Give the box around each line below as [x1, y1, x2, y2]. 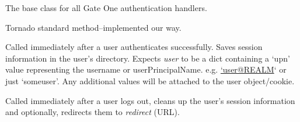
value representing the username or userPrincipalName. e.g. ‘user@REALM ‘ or [5, 63, 287, 76]
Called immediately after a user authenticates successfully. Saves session [5, 41, 263, 53]
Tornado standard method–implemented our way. [5, 21, 182, 33]
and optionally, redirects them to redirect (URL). [5, 106, 180, 118]
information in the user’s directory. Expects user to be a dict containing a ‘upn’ [5, 52, 290, 64]
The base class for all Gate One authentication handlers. [5, 2, 207, 13]
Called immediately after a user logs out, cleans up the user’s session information [5, 94, 295, 106]
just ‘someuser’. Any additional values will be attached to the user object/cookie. [5, 74, 295, 87]
